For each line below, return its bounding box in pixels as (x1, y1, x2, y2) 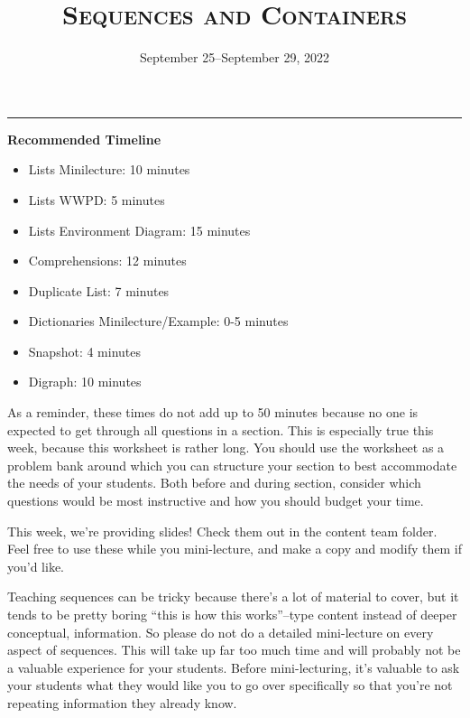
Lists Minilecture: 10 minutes (28, 160, 190, 179)
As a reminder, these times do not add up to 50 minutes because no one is (7, 403, 419, 422)
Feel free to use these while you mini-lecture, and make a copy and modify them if (7, 539, 462, 558)
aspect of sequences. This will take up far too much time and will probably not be (7, 640, 461, 659)
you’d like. (7, 556, 65, 575)
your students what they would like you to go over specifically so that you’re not (7, 676, 453, 695)
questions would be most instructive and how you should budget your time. (7, 491, 424, 510)
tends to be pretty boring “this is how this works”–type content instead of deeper (7, 605, 457, 623)
